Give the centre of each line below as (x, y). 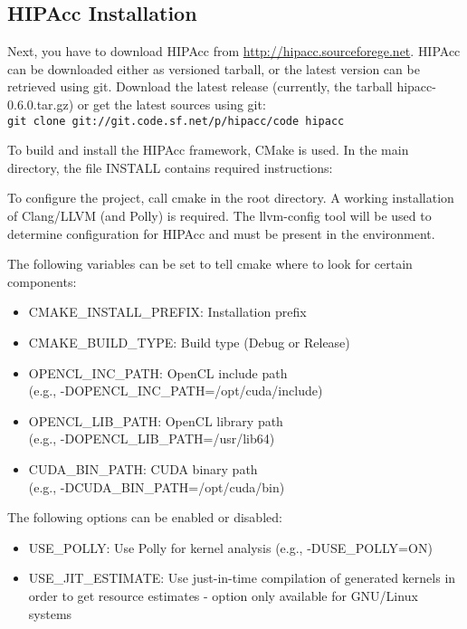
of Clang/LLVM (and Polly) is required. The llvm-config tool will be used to (219, 216)
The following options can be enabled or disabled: (145, 517)
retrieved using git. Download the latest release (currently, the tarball (200, 86)
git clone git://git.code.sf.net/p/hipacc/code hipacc (176, 121)
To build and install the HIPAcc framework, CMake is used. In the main (208, 150)
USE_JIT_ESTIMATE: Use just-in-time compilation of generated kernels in (242, 578)
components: (42, 281)
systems (50, 613)
